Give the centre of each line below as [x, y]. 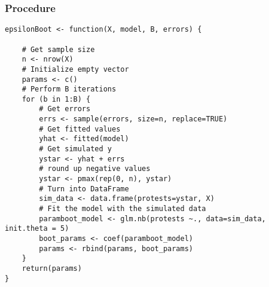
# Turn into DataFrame [84, 189]
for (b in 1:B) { [56, 99]
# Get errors [65, 109]
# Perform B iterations [69, 89]
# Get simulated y [75, 149]
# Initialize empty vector [75, 69]
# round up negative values [95, 169]
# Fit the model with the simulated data [123, 209]
